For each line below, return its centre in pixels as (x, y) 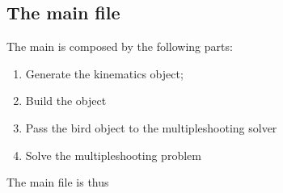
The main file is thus (58, 182)
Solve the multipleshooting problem (113, 155)
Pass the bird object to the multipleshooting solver (151, 127)
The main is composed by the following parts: (120, 46)
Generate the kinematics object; (104, 73)
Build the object (66, 101)
